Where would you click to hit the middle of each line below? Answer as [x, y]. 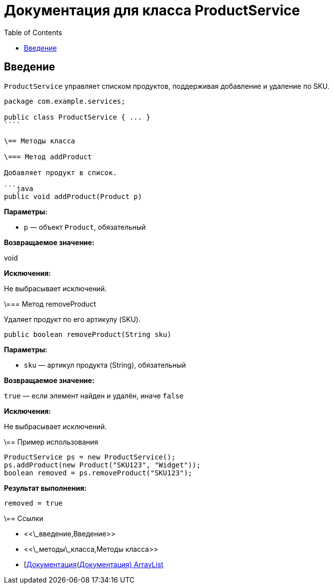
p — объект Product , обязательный [85, 227]
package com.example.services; [65, 101]
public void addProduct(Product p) [73, 196]
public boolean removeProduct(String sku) [88, 334]
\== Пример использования [51, 442]
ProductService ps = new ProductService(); [90, 457]
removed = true [33, 503]
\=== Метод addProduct [48, 157]
